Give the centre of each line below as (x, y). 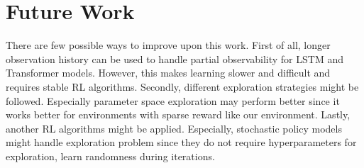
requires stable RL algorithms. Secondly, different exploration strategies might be (182, 86)
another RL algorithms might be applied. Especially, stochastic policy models (174, 128)
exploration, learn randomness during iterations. (110, 156)
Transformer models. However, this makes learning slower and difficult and (168, 73)
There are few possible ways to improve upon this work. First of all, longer (168, 45)
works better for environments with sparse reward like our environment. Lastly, (178, 114)
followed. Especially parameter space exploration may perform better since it (173, 100)
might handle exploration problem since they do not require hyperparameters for (181, 142)
